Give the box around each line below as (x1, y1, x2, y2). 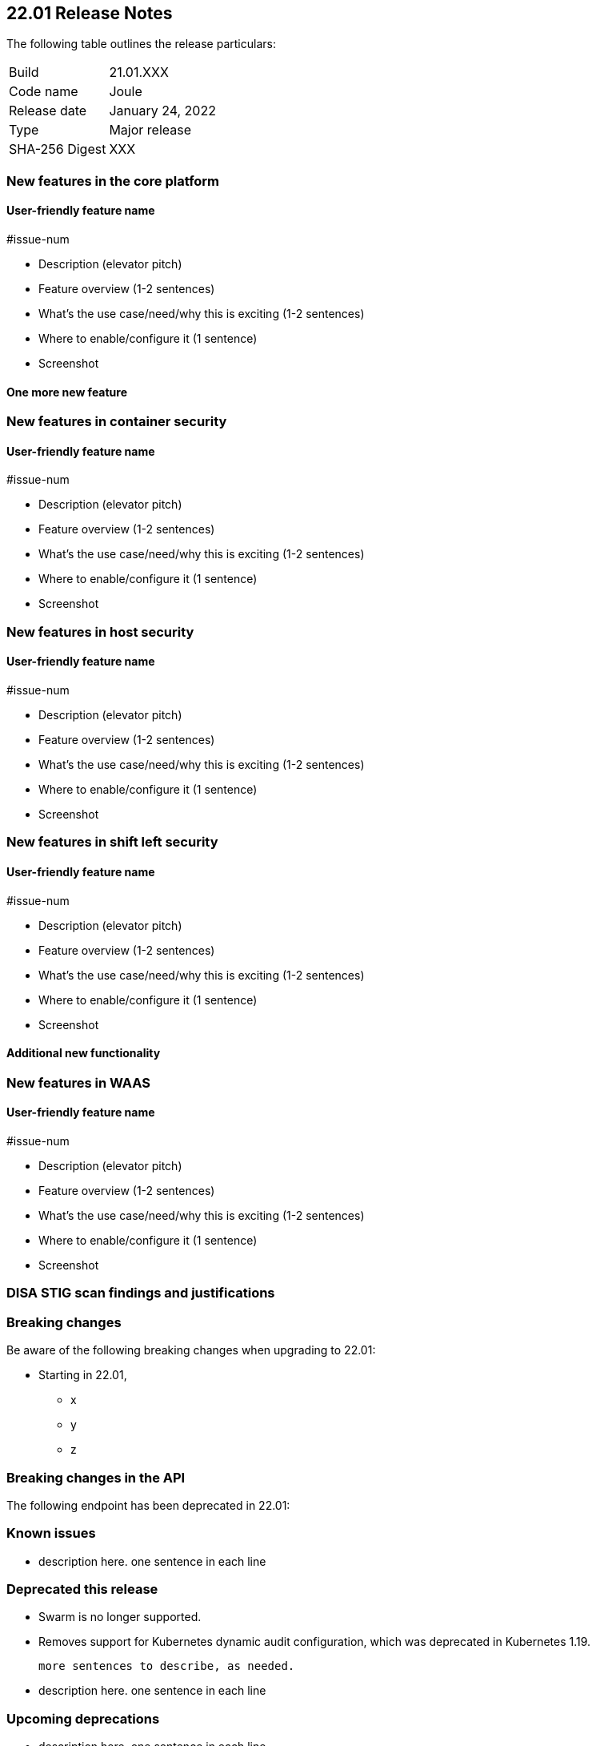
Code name (9, 83, 78, 100)
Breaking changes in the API (6, 1469, 186, 1486)
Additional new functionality (6, 1046, 161, 1060)
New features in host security (6, 623, 194, 640)
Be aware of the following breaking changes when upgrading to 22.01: (6, 1343, 376, 1358)
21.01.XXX (109, 64, 169, 81)
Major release (109, 122, 192, 139)
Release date (9, 103, 87, 119)
